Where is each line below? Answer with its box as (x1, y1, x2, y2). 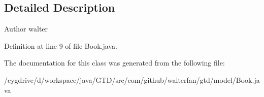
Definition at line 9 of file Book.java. (4, 40, 117, 51)
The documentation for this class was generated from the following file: (4, 57, 225, 68)
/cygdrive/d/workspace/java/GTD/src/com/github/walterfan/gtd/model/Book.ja (4, 74, 260, 85)
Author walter (4, 23, 48, 34)
